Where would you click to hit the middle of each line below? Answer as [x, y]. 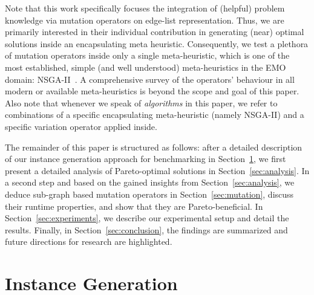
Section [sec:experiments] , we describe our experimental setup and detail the [147, 218]
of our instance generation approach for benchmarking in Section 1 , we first [146, 159]
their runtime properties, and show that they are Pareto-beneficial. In [134, 206]
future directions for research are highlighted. [89, 242]
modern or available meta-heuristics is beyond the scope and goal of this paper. [152, 91]
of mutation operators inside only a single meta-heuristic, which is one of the [147, 55]
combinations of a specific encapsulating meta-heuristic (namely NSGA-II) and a [155, 115]
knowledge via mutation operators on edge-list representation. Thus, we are [145, 20]
